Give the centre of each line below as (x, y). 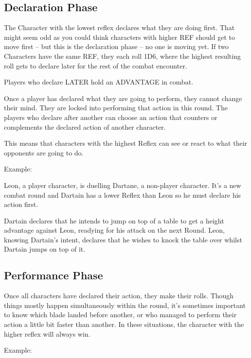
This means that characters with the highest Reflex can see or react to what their (126, 143)
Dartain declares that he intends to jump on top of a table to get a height (114, 220)
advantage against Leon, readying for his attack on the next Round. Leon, (114, 230)
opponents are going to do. (44, 152)
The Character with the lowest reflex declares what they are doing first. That (119, 27)
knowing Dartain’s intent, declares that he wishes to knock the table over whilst (123, 239)
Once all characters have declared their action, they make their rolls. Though (119, 296)
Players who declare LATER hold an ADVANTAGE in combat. (99, 82)
